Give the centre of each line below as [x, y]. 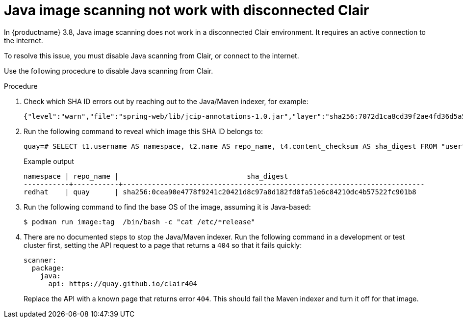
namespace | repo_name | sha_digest [156, 176]
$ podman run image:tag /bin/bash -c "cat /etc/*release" [140, 222]
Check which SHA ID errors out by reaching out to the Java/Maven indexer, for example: [166, 101]
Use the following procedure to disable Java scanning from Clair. [109, 71]
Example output [49, 161]
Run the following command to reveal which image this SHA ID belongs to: [143, 131]
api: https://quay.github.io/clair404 [123, 283]
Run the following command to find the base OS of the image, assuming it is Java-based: [167, 207]
